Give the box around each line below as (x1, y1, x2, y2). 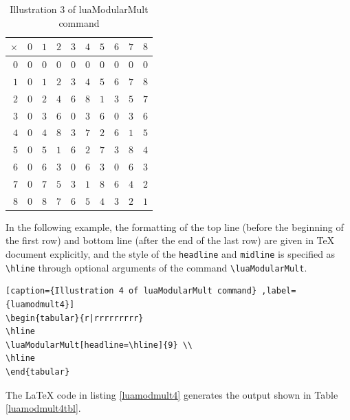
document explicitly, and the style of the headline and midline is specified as (6, 247, 336, 261)
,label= (261, 286, 296, 296)
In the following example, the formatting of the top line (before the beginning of (6, 219, 344, 234)
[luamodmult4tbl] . (6, 401, 81, 415)
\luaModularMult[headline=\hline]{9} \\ (6, 340, 193, 350)
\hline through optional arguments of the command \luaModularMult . (6, 260, 307, 274)
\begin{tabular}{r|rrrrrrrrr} (6, 313, 144, 323)
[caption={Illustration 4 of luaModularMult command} (6, 286, 257, 296)
